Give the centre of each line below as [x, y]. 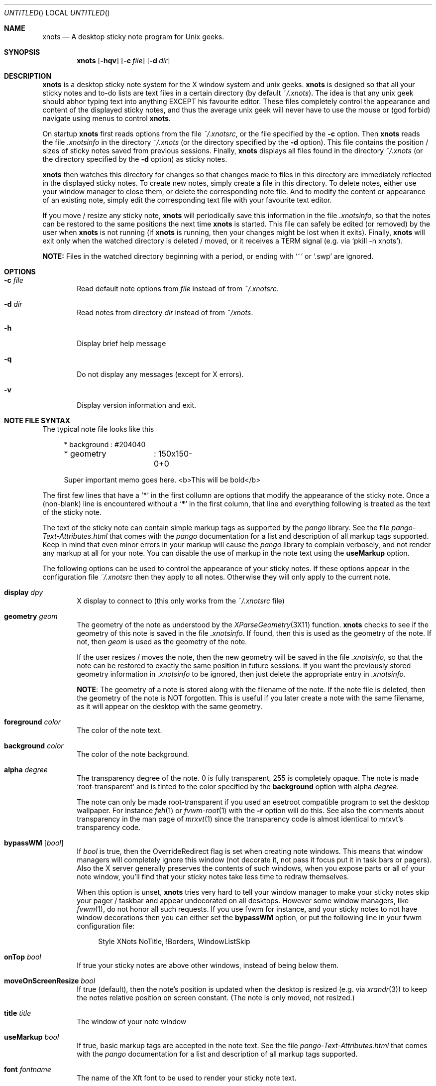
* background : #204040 [105, 444]
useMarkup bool [32, 1037]
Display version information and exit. [137, 405]
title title [18, 1013]
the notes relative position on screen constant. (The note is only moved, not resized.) [216, 998]
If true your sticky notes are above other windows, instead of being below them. [208, 965]
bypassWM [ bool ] [34, 843]
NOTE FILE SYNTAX [37, 421]
